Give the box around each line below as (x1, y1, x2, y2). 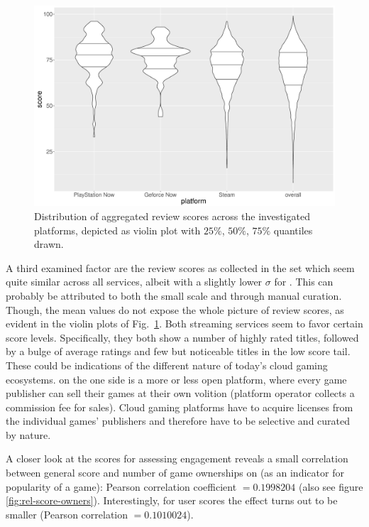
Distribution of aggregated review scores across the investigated (34, 208, 310, 223)
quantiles (273, 222, 313, 237)
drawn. (34, 237, 64, 251)
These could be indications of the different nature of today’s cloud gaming (6, 357, 328, 372)
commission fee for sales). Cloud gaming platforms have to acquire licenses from (6, 399, 353, 414)
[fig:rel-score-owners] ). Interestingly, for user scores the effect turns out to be (6, 493, 338, 508)
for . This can (274, 274, 334, 289)
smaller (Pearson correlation (6, 506, 128, 521)
